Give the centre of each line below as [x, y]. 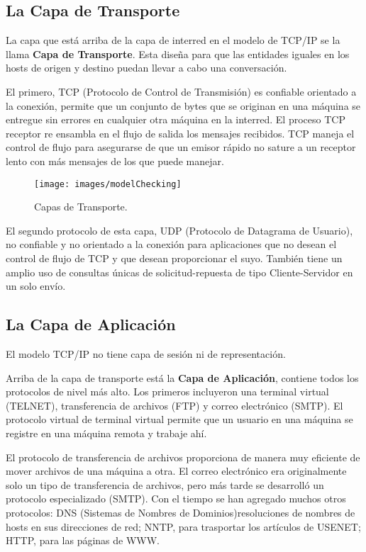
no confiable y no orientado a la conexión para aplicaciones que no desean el [171, 244]
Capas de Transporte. [81, 207]
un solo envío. [36, 286]
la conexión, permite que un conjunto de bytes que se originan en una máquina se [183, 105]
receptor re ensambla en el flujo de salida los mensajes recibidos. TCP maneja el [180, 133]
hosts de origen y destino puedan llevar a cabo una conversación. [146, 68]
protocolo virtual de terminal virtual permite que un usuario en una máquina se [179, 419]
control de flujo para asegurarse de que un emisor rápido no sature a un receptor [181, 147]
